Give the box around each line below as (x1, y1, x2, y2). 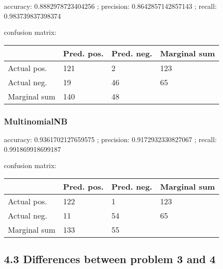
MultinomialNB (4, 115, 68, 127)
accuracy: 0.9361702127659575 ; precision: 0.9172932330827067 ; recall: (4, 134, 217, 144)
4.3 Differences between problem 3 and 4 (4, 251, 216, 267)
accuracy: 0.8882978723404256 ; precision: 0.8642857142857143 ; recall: (4, 1, 217, 11)
